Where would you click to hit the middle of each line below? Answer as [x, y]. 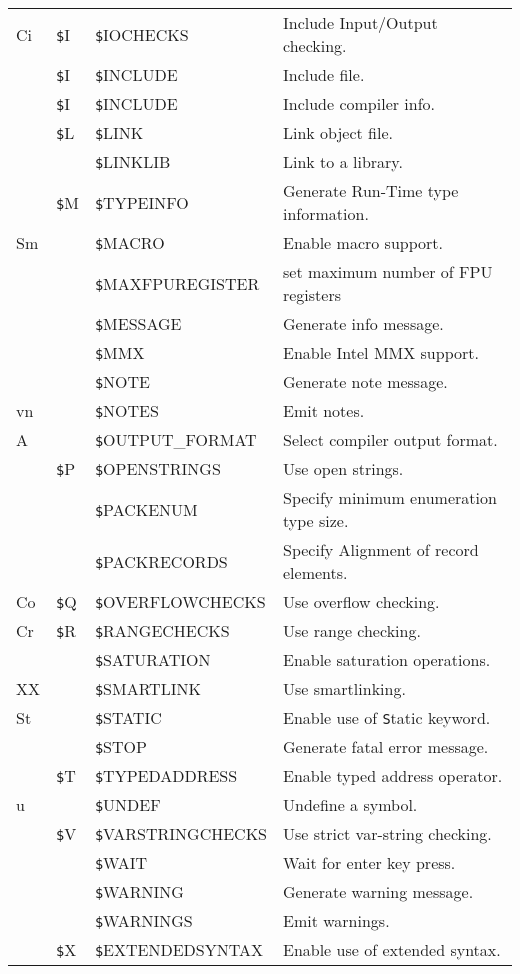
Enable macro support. [362, 242]
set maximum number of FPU [387, 271]
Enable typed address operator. [392, 775]
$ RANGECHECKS [162, 630]
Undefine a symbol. [350, 804]
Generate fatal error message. [385, 746]
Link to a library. [342, 161]
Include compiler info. [359, 103]
